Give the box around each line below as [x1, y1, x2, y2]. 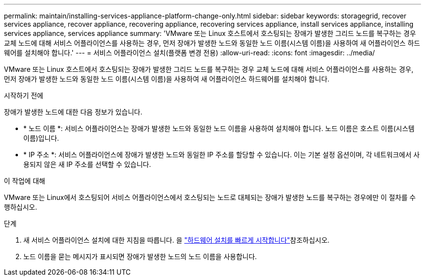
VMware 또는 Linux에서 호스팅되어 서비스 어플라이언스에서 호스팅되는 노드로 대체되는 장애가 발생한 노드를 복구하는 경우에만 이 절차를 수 [4, 193, 416, 201]
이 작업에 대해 [4, 177, 46, 185]
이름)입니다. [23, 134, 59, 142]
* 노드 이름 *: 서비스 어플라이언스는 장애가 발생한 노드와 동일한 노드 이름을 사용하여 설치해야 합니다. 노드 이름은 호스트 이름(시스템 [23, 124, 415, 132]
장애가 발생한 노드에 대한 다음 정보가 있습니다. [4, 108, 143, 116]
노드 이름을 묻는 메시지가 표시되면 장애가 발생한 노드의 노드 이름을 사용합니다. [23, 252, 257, 261]
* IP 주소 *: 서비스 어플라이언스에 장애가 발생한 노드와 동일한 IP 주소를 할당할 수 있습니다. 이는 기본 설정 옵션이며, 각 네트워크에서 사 [23, 150, 420, 159]
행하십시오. [4, 203, 37, 211]
